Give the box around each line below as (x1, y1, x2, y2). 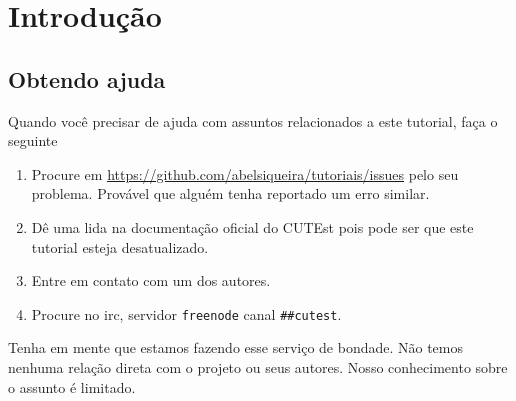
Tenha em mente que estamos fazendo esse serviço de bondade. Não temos (8, 337, 464, 358)
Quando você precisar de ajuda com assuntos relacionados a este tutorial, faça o (8, 110, 498, 131)
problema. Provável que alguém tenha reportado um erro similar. (31, 183, 430, 204)
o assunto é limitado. (8, 376, 136, 397)
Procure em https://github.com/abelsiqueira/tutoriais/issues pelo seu (31, 163, 459, 184)
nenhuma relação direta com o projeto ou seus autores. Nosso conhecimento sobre (8, 356, 508, 377)
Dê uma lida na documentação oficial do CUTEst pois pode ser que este (31, 216, 474, 237)
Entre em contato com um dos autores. (31, 270, 271, 291)
